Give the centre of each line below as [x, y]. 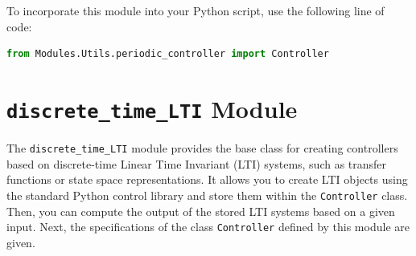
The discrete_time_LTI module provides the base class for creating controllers [202, 148]
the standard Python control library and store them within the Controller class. [207, 195]
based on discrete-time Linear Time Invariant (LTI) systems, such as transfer [197, 163]
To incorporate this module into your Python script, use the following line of [196, 10]
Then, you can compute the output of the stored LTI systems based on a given [201, 211]
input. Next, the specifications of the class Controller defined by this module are [208, 227]
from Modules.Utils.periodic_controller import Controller [168, 54]
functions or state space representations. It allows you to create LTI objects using [207, 179]
